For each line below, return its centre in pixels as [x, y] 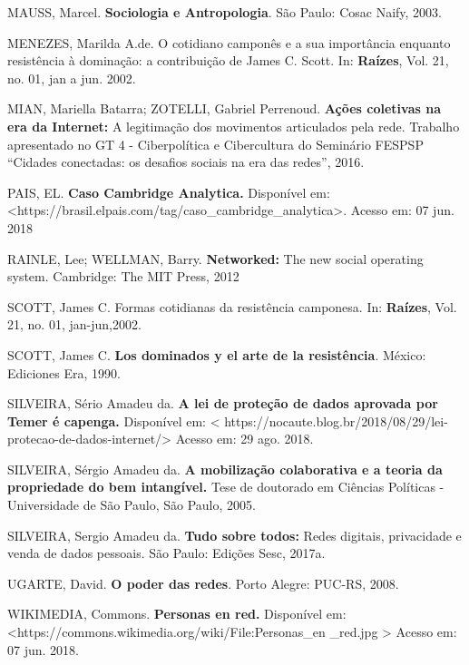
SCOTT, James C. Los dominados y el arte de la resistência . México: [217, 354]
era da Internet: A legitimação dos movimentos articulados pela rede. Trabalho [234, 126]
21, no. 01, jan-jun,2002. [74, 324]
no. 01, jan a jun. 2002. [72, 78]
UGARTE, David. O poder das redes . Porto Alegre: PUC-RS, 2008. [203, 583]
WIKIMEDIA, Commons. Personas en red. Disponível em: [177, 614]
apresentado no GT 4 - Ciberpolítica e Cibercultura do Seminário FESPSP [215, 144]
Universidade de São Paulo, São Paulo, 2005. [132, 505]
